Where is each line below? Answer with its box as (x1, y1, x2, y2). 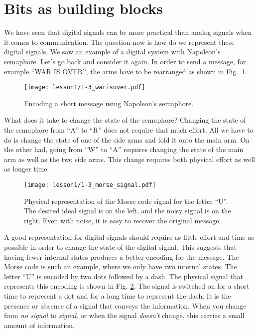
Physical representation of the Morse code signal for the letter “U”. (24, 195, 228, 206)
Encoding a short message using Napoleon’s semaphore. (24, 98, 194, 108)
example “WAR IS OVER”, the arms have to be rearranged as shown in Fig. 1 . (4, 66, 248, 76)
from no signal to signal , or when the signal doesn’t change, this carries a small (4, 310, 245, 321)
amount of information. (4, 320, 75, 330)
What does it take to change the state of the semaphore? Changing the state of (4, 115, 246, 125)
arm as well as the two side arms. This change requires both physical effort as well (4, 154, 255, 164)
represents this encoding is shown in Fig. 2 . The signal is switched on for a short (4, 281, 250, 291)
